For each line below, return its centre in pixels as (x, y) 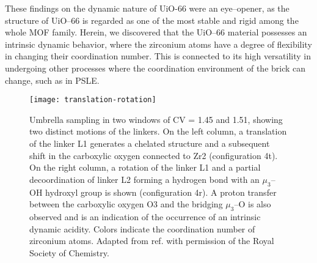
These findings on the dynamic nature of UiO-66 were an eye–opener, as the (147, 8)
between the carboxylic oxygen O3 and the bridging (126, 204)
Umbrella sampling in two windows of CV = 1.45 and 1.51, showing (156, 119)
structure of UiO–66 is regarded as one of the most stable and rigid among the (152, 20)
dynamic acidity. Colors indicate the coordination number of (142, 228)
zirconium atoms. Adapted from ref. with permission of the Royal (152, 241)
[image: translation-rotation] (93, 100)
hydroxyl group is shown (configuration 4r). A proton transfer (161, 192)
